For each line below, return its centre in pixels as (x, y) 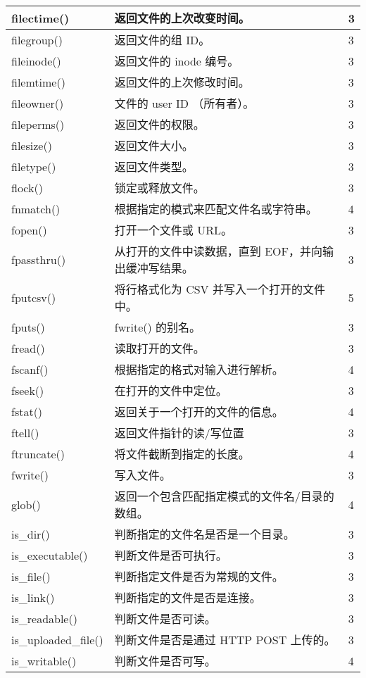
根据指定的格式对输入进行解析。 (199, 369)
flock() (27, 187)
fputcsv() (34, 297)
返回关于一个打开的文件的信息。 (199, 412)
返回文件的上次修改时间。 (182, 82)
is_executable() (50, 555)
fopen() (29, 230)
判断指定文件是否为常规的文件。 (199, 576)
